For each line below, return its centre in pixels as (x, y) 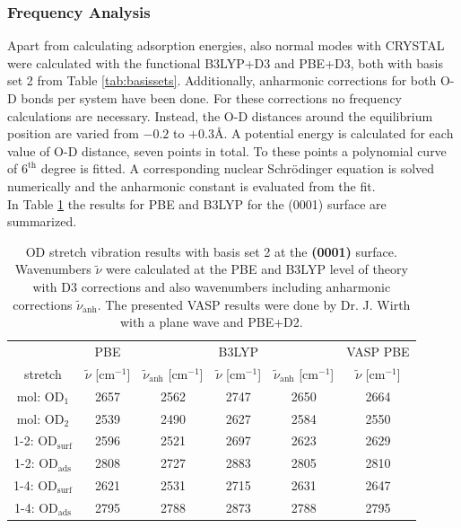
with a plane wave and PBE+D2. (211, 322)
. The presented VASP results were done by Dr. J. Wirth (254, 304)
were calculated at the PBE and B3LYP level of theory (257, 269)
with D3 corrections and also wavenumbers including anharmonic (212, 286)
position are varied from (73, 133)
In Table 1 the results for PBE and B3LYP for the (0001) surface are (197, 203)
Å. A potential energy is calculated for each (334, 133)
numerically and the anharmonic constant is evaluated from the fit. (191, 185)
